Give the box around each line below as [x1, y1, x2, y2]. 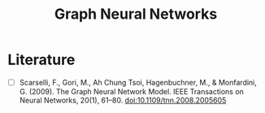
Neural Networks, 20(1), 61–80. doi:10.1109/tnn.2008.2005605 [19, 95, 227, 105]
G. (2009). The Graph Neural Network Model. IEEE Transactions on [19, 87, 245, 96]
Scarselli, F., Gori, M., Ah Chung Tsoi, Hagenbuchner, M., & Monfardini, [19, 77, 258, 87]
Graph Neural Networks [54, 5, 218, 24]
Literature [7, 50, 76, 69]
